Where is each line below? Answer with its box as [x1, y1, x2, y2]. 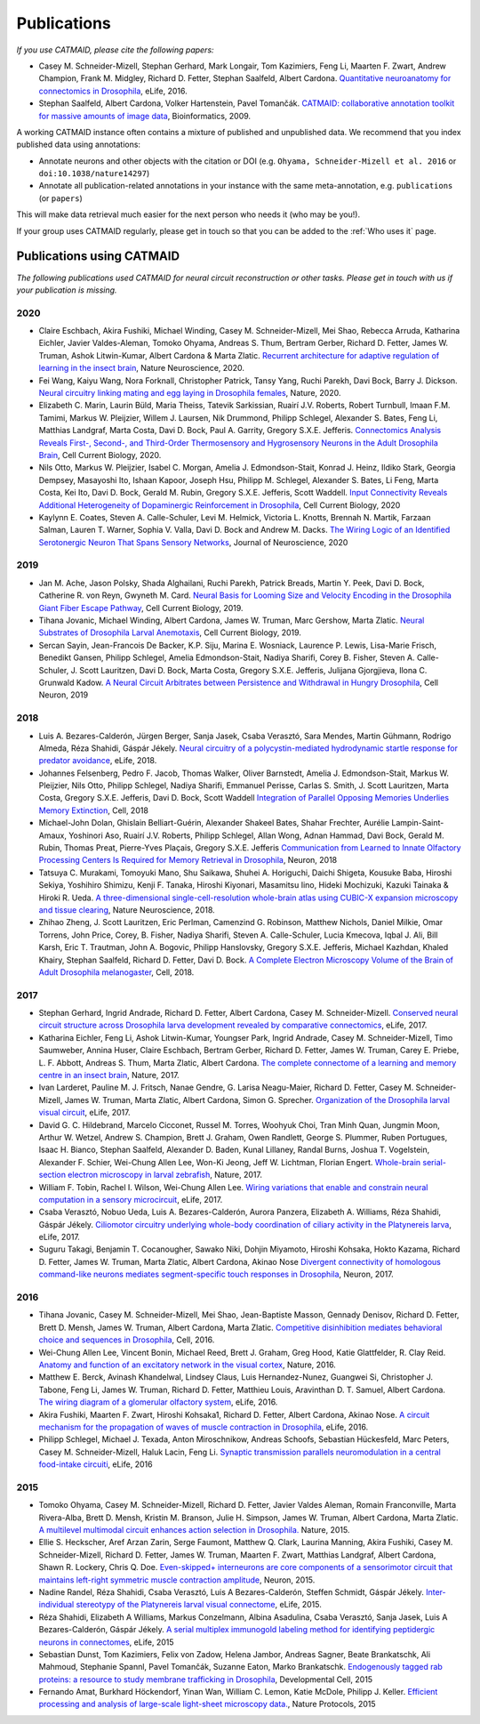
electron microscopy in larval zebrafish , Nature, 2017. [68, 1170, 262, 1180]
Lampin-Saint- [391, 818, 444, 828]
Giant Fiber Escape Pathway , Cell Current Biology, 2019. [38, 602, 244, 613]
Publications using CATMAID [16, 249, 180, 264]
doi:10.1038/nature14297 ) [38, 168, 150, 179]
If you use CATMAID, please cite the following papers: [16, 44, 214, 55]
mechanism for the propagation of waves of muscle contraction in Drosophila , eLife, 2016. [38, 1422, 369, 1432]
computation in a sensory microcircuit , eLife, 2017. [38, 1194, 223, 1204]
